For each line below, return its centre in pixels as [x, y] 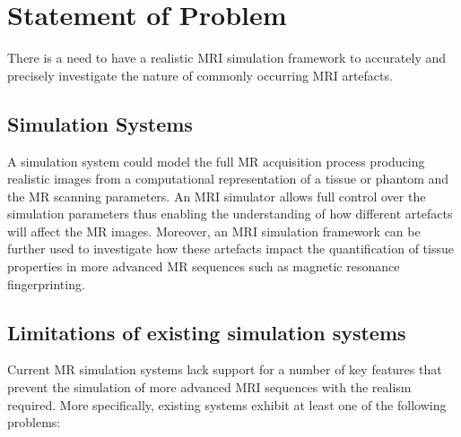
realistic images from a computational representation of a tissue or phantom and [228, 179]
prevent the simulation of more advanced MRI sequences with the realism [209, 387]
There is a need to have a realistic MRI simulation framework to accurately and [227, 58]
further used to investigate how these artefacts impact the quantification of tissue [230, 248]
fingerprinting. [46, 283]
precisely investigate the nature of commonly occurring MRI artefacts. [200, 75]
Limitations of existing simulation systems [207, 332]
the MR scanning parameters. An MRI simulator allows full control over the [217, 196]
